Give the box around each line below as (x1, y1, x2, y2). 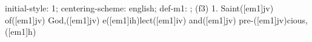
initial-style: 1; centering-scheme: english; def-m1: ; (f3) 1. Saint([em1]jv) (5, 2, 274, 14)
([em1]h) (5, 25, 36, 38)
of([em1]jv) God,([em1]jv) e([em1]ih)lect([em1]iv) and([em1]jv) (5, 13, 236, 26)
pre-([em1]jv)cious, (239, 13, 308, 26)
